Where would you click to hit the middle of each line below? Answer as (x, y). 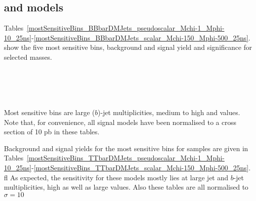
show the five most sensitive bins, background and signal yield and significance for (128, 47)
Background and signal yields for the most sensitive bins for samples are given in (126, 148)
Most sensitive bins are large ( (50, 112)
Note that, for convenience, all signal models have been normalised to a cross (120, 122)
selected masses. (28, 57)
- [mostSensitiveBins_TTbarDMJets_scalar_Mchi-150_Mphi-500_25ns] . (141, 167)
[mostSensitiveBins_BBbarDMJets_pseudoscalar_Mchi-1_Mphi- (126, 28)
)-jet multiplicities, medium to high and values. (169, 112)
